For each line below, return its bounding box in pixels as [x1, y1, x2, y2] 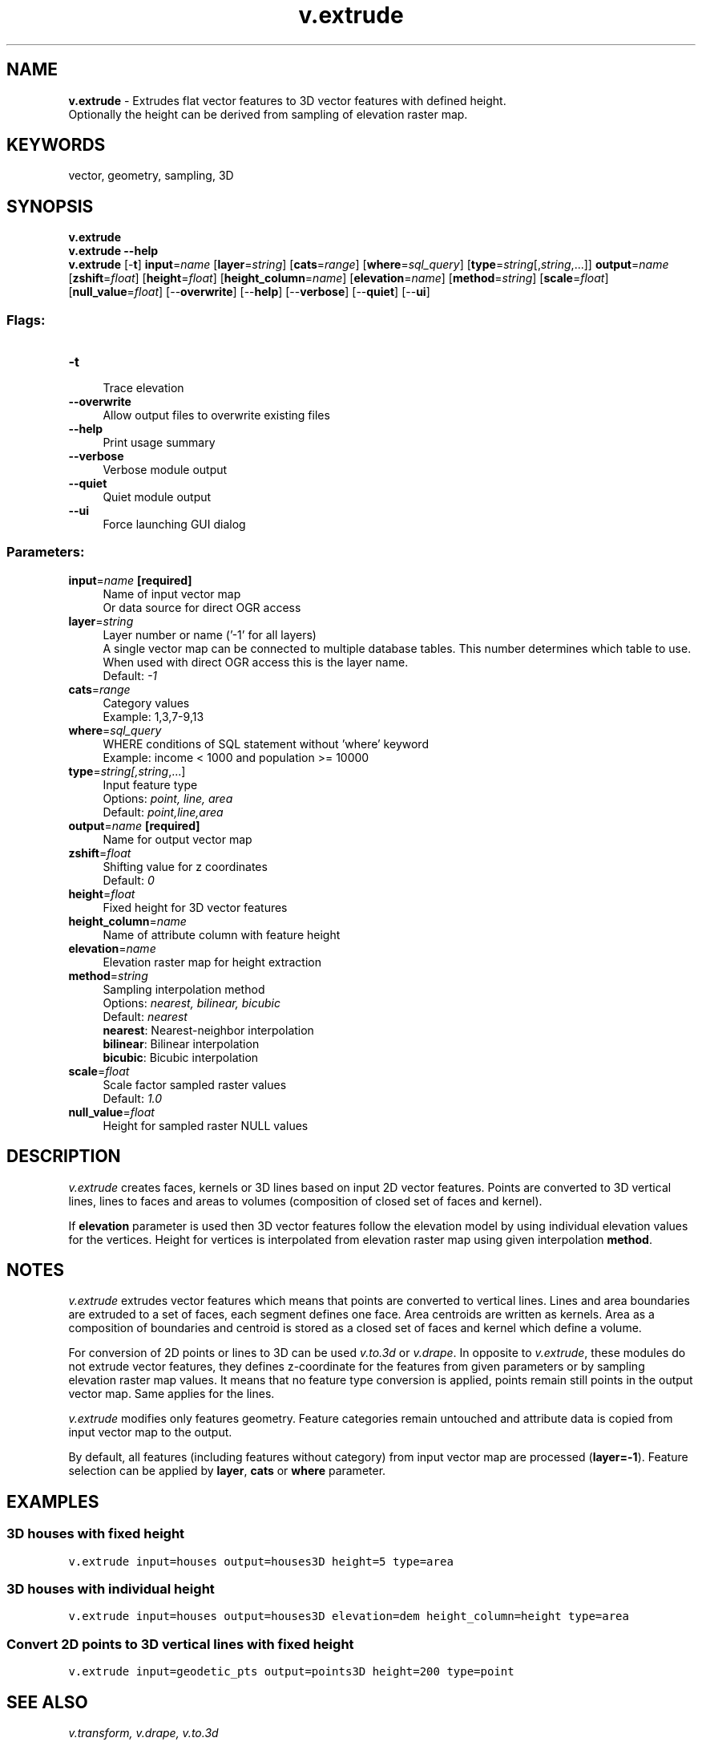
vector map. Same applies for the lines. [68, 1387, 275, 1401]
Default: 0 [103, 873, 155, 887]
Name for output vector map [103, 832, 252, 846]
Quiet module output [103, 490, 212, 504]
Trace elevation [103, 381, 184, 395]
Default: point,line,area [103, 804, 224, 819]
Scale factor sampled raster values [103, 1077, 287, 1092]
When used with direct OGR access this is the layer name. [103, 654, 409, 669]
